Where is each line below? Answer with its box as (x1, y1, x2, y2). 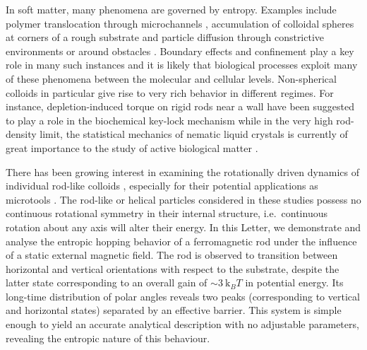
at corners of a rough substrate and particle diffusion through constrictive (6, 30, 325, 45)
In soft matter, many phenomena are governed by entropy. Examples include (6, 2, 337, 16)
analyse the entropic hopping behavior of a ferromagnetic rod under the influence (6, 233, 357, 248)
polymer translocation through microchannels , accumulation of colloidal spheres (6, 16, 354, 30)
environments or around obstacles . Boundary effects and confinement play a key (6, 43, 354, 58)
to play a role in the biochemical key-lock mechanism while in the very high (6, 112, 333, 127)
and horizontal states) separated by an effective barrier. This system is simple (6, 303, 342, 317)
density (6, 127, 37, 141)
